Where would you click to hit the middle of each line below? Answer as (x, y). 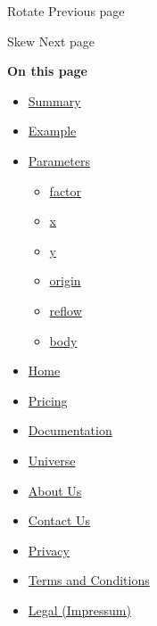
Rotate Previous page (66, 11)
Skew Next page (51, 41)
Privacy (49, 550)
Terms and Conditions (89, 580)
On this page (47, 71)
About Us (55, 490)
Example (52, 131)
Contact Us (59, 520)
